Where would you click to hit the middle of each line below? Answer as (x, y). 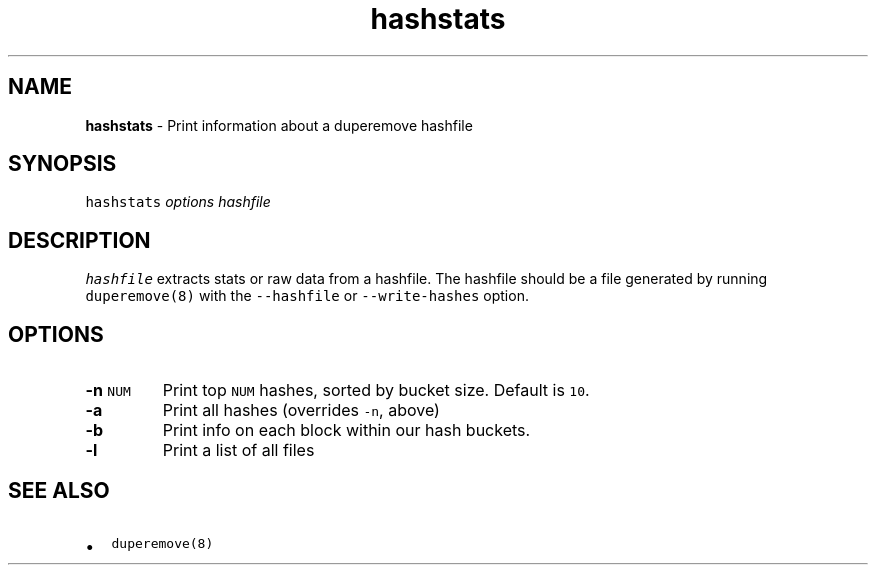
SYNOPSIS (62, 164)
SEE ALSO (59, 490)
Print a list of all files (238, 450)
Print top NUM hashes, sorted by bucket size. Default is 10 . (376, 390)
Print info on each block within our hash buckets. (346, 430)
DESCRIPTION (79, 240)
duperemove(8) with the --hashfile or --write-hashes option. (307, 296)
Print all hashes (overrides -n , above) (301, 410)
